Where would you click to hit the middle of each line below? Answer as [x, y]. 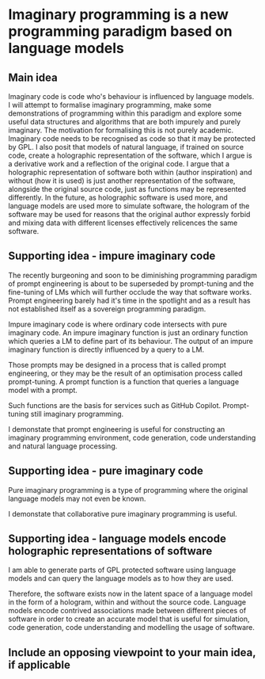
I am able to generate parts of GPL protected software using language [122, 570]
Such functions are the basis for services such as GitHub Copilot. [115, 405]
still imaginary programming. [77, 414]
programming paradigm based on [120, 31]
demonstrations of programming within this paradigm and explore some [125, 113]
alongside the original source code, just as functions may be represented [127, 189]
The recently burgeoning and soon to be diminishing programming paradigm [132, 275]
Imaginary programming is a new [119, 15]
